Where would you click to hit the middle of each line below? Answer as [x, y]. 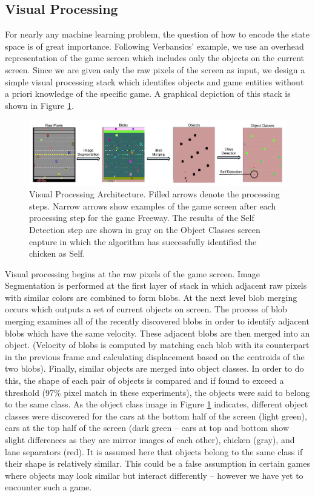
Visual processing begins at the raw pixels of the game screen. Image [132, 273]
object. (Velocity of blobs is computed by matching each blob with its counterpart [157, 345]
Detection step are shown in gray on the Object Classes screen [145, 229]
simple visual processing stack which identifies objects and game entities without [154, 81]
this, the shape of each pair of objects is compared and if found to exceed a [144, 380]
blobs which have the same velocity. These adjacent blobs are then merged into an [157, 333]
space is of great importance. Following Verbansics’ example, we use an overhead [154, 46]
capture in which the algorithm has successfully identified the [143, 241]
